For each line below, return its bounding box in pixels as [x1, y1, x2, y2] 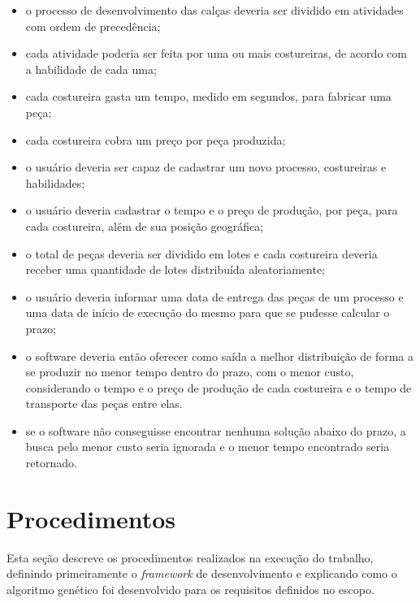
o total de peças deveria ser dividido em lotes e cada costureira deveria [25, 245, 378, 262]
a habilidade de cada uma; [25, 60, 157, 77]
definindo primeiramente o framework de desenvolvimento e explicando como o [6, 565, 397, 582]
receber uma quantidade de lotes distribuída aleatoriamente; [25, 261, 326, 278]
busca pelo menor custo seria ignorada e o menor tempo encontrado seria [25, 438, 390, 455]
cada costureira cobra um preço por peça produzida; [25, 131, 286, 148]
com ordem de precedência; [25, 17, 161, 34]
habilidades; [25, 174, 85, 191]
